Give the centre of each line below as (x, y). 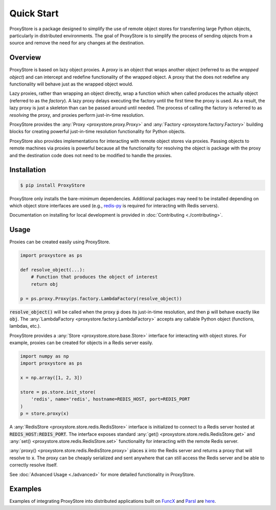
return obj (44, 284)
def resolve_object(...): (53, 270)
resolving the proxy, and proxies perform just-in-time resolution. (77, 115)
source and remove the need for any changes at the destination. (77, 43)
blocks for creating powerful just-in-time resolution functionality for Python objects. (98, 132)
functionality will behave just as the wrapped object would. (71, 84)
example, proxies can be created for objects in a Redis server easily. (81, 343)
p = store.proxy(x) (44, 414)
